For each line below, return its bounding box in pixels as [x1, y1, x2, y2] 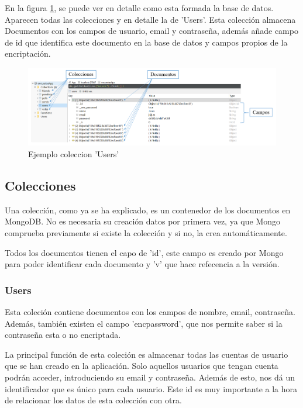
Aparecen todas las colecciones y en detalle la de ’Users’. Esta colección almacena [5, 13, 296, 25]
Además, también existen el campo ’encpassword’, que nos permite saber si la [5, 317, 283, 329]
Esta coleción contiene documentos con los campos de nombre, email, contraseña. [5, 306, 295, 317]
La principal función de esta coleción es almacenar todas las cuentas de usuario [5, 348, 288, 360]
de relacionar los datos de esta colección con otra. [5, 394, 182, 406]
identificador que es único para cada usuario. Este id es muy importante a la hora [5, 382, 298, 395]
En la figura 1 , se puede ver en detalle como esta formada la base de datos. [5, 2, 274, 13]
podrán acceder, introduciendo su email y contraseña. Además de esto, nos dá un [5, 371, 295, 383]
